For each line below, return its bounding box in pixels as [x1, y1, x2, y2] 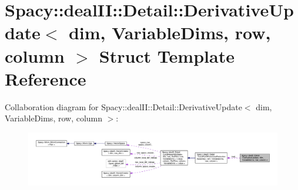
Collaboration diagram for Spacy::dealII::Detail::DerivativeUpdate [5, 100, 242, 113]
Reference [5, 66, 86, 90]
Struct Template [99, 43, 235, 67]
